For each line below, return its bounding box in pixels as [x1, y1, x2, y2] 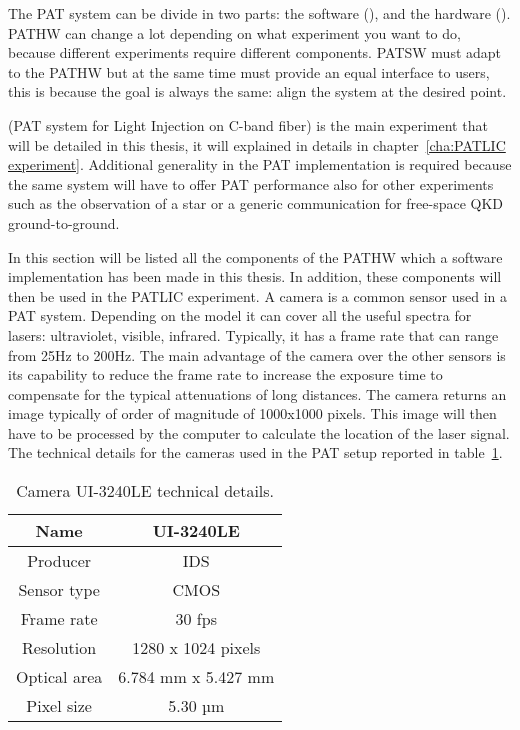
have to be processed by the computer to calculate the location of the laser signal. [8, 422, 510, 443]
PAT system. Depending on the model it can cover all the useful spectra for [8, 305, 472, 326]
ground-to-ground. [8, 212, 120, 233]
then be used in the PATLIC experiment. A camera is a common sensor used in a [8, 285, 507, 306]
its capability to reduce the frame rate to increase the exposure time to [8, 364, 443, 385]
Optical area [16, 665, 103, 689]
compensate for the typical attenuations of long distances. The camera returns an [8, 383, 507, 404]
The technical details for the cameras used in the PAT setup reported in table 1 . [8, 442, 503, 463]
